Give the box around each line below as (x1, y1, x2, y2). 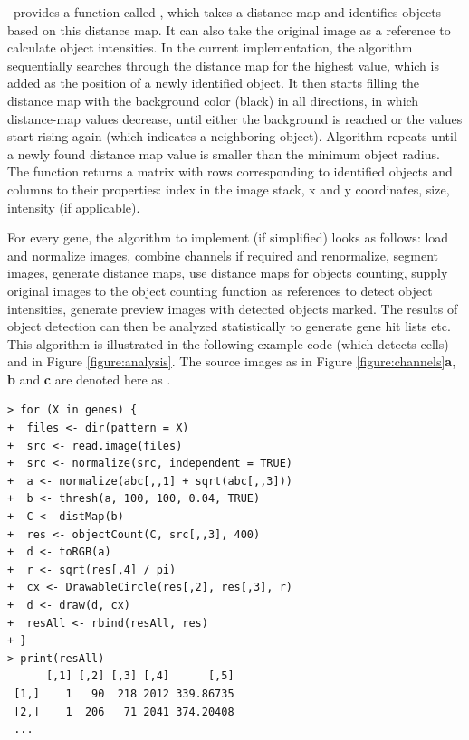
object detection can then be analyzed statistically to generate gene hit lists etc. (7, 317, 451, 336)
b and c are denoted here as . (7, 369, 171, 388)
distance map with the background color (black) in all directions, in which (7, 90, 419, 109)
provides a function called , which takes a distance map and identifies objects (13, 3, 442, 21)
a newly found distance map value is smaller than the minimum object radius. (7, 144, 440, 163)
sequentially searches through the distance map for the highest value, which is (7, 55, 439, 74)
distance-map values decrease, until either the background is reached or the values (7, 109, 463, 128)
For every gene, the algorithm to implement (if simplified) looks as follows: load (7, 228, 449, 247)
